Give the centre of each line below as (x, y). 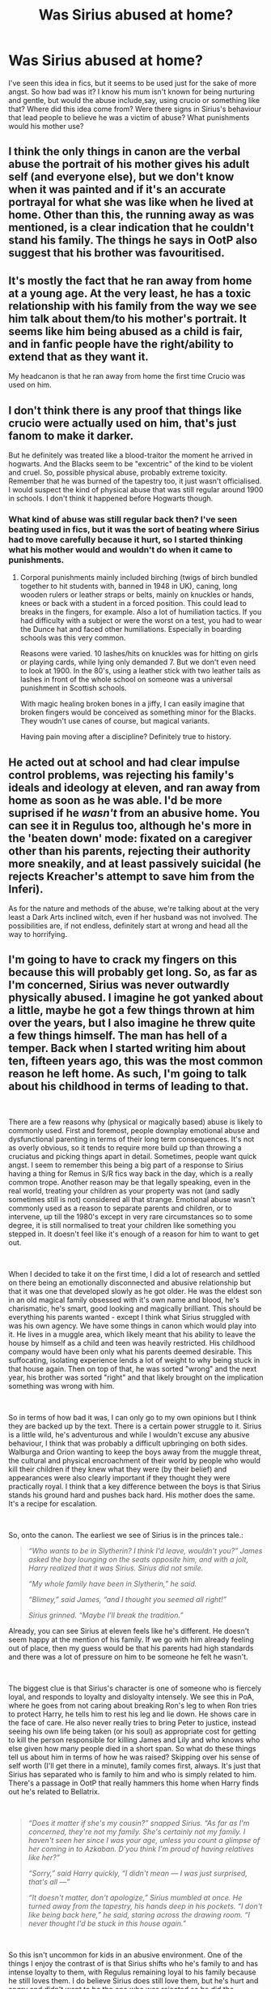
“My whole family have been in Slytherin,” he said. (112, 1583)
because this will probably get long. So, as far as (133, 972)
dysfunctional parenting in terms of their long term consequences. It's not (131, 1139)
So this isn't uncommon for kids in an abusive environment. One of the (125, 1955)
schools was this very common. (73, 638)
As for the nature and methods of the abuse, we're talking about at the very (134, 909)
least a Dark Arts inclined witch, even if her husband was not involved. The (133, 917)
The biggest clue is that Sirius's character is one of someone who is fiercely (135, 1688)
